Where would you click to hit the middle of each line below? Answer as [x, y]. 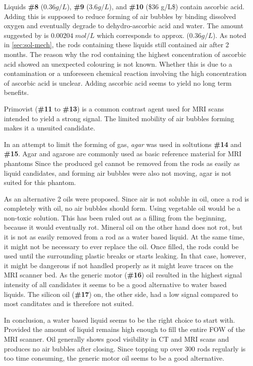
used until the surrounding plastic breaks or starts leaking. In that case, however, [125, 256]
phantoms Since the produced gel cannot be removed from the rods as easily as [122, 163]
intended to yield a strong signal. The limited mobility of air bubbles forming [119, 118]
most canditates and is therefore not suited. [69, 303]
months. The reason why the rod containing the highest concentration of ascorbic [125, 54]
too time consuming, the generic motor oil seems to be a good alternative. [114, 358]
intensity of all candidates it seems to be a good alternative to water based [115, 284]
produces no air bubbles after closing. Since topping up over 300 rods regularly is [125, 348]
